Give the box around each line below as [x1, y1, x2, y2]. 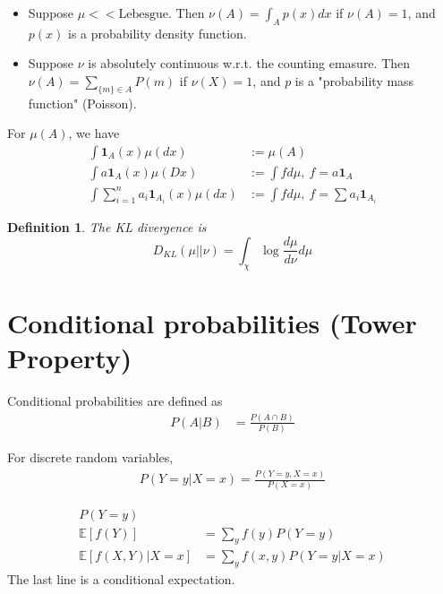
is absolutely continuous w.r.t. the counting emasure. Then [88, 54, 411, 73]
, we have [68, 124, 120, 142]
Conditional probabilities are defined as [7, 392, 223, 410]
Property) [7, 340, 132, 376]
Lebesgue [118, 8, 168, 21]
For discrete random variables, [7, 448, 174, 467]
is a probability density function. [67, 23, 247, 42]
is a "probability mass [294, 71, 414, 90]
